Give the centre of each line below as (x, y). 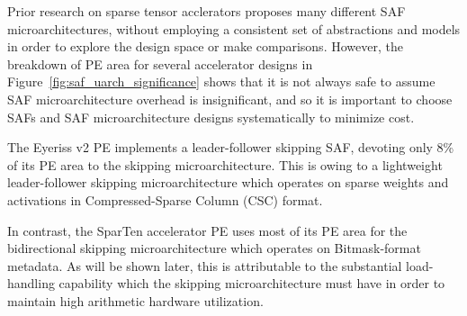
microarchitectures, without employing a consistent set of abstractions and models (234, 28)
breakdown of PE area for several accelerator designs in (160, 63)
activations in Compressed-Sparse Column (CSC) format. (165, 199)
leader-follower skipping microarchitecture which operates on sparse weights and (228, 182)
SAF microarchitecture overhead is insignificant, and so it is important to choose (230, 99)
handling (31, 283)
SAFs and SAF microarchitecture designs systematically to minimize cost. (211, 117)
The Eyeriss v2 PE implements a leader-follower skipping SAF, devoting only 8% (231, 147)
